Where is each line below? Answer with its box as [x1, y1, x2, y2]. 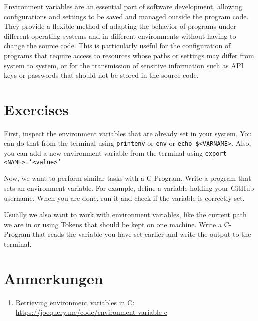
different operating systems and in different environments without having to [4, 30, 236, 41]
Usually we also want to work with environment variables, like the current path [4, 209, 247, 220]
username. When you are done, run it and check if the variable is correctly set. [4, 192, 245, 203]
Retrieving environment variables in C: [15, 297, 135, 307]
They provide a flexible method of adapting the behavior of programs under [4, 21, 236, 31]
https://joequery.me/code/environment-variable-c [15, 307, 167, 317]
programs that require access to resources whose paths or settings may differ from [4, 50, 254, 60]
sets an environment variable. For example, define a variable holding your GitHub [4, 183, 254, 193]
